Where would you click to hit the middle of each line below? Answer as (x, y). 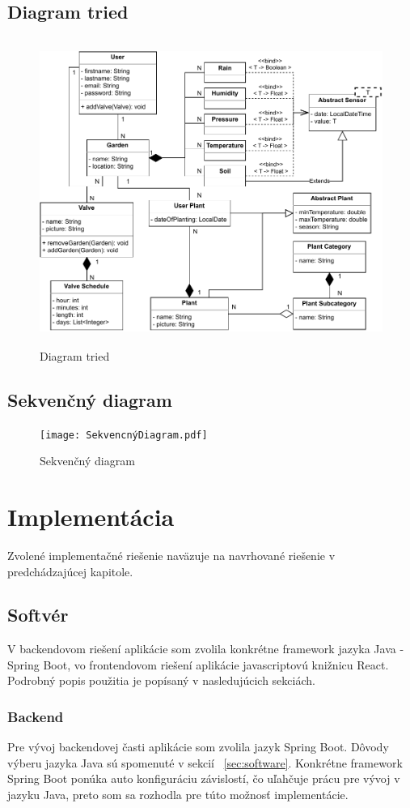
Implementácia (91, 516)
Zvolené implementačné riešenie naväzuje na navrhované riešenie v (171, 555)
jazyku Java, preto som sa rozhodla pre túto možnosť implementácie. (178, 795)
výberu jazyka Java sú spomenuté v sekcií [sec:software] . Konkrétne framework (205, 762)
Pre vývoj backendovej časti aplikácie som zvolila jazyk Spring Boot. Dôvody (198, 747)
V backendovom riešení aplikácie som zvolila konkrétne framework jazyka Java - (206, 649)
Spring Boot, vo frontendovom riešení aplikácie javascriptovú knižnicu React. (198, 664)
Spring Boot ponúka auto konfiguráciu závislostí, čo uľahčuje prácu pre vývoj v (204, 778)
